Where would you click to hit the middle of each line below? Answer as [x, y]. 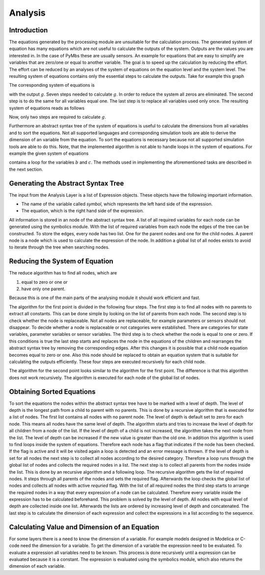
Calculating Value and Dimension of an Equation [84, 527]
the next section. [26, 169]
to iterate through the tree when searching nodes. [59, 247]
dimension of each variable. [37, 566]
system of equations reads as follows [47, 108]
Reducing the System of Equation [61, 262]
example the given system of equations [49, 153]
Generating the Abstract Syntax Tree [66, 183]
